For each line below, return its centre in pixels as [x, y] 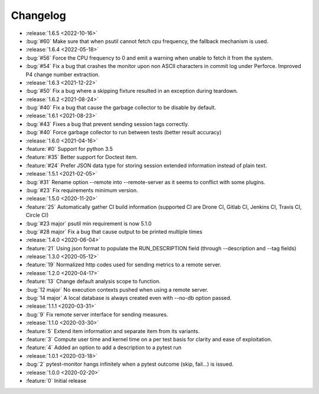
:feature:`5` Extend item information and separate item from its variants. [113, 331]
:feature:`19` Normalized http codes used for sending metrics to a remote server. [123, 265]
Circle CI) [37, 215]
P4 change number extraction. [63, 75]
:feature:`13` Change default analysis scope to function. [93, 282]
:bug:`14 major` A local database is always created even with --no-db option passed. [128, 298]
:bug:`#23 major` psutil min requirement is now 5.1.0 [89, 223]
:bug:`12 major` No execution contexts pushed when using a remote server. [117, 289]
